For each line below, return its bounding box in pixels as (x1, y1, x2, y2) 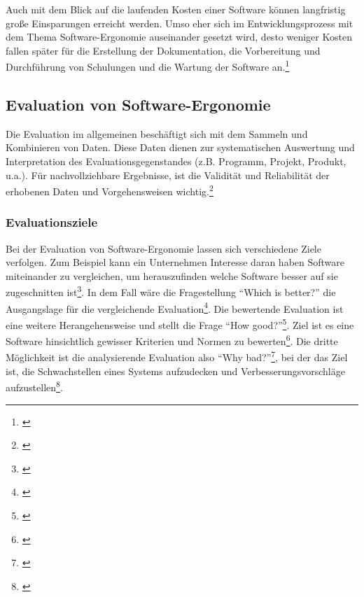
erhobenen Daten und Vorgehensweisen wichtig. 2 (6, 182, 213, 198)
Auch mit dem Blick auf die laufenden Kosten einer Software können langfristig (6, 2, 346, 16)
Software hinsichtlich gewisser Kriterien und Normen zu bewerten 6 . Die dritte (6, 332, 338, 348)
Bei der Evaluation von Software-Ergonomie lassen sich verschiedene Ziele (6, 241, 321, 255)
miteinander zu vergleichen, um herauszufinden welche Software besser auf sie (6, 268, 338, 283)
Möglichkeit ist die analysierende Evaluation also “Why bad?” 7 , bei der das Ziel (6, 348, 348, 365)
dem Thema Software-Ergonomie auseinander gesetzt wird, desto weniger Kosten (6, 29, 352, 44)
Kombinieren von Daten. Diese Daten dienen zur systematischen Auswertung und (6, 140, 355, 155)
